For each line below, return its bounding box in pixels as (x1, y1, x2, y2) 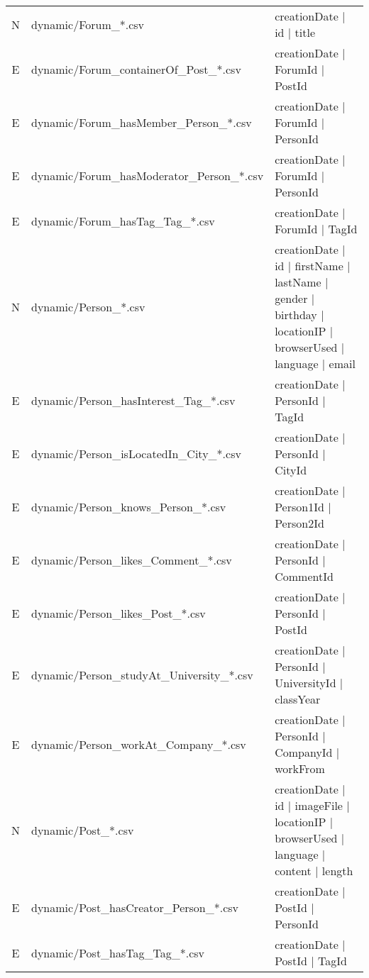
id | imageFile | (275, 797, 350, 813)
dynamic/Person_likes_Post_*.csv (31, 605, 206, 621)
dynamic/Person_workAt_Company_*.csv (31, 735, 246, 752)
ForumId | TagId (275, 221, 358, 237)
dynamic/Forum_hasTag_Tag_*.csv (31, 212, 215, 229)
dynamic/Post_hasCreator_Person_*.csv (31, 899, 239, 916)
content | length (275, 862, 353, 879)
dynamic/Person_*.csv (31, 298, 145, 315)
